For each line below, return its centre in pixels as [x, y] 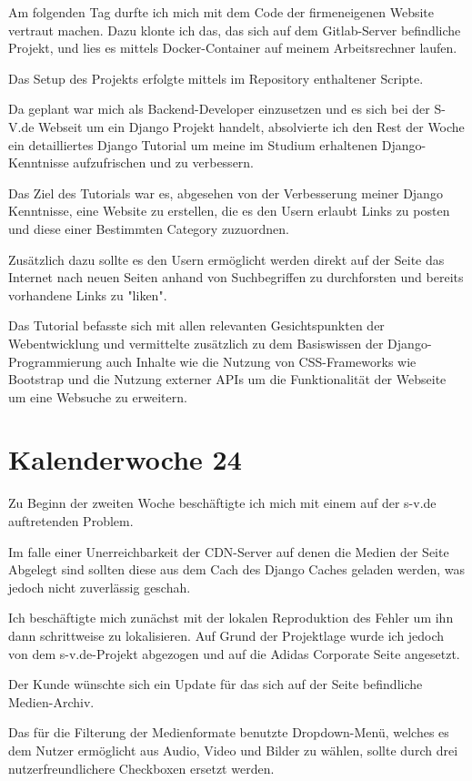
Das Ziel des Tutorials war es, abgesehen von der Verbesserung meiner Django [226, 193]
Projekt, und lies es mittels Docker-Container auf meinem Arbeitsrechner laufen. [233, 48]
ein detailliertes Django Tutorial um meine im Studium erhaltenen [193, 144]
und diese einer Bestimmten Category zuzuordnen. [149, 228]
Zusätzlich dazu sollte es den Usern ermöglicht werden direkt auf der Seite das [226, 259]
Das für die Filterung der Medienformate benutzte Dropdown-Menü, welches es [229, 732]
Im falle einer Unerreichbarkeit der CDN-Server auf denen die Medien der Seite [229, 551]
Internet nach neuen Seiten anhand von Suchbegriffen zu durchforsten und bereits [236, 277]
